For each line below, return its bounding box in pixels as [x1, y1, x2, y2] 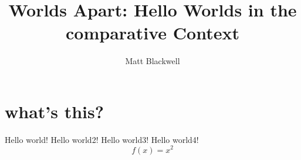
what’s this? [5, 99, 104, 123]
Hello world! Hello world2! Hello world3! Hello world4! [5, 133, 199, 145]
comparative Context [66, 21, 239, 45]
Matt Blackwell [125, 55, 180, 67]
